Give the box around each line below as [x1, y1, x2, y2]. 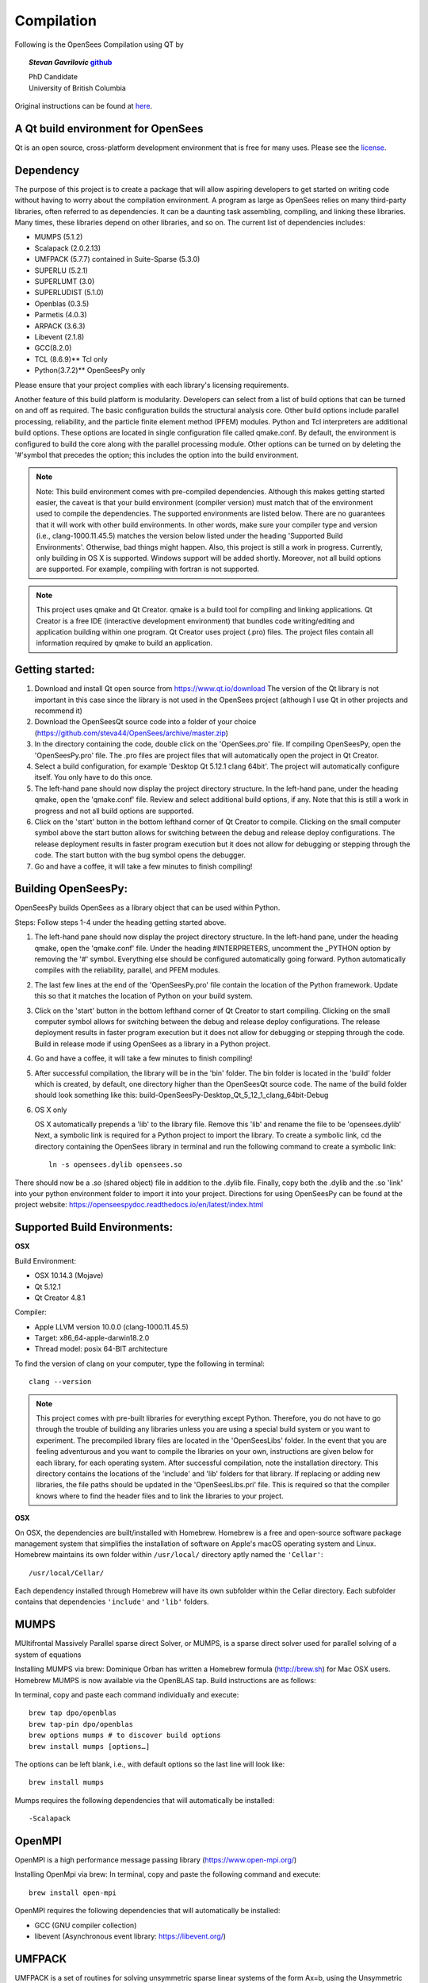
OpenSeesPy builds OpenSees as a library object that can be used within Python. [14, 903, 281, 912]
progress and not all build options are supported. [34, 806, 194, 815]
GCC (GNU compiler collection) [34, 1920, 137, 1930]
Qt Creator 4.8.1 [34, 1293, 86, 1302]
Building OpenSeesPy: [14, 882, 128, 896]
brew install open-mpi [29, 1888, 117, 1897]
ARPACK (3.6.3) [34, 321, 86, 331]
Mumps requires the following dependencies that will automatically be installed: [14, 1795, 275, 1805]
